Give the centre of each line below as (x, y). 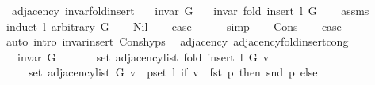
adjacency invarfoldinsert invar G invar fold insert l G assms (190, 10)
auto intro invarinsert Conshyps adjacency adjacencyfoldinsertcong (177, 41)
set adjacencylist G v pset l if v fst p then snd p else (173, 72)
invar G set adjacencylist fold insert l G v (143, 56)
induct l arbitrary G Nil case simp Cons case (174, 26)
